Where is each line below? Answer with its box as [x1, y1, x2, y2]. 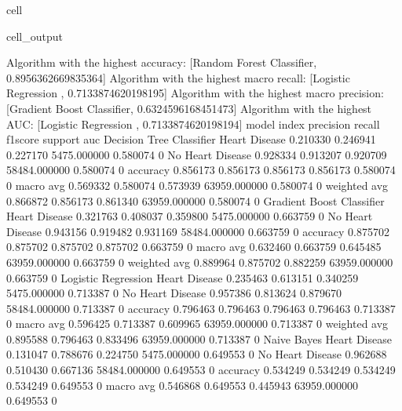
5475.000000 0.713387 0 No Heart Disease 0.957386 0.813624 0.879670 [6, 285, 342, 301]
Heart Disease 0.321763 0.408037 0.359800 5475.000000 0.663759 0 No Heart [6, 208, 373, 224]
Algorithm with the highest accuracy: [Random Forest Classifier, [6, 54, 317, 71]
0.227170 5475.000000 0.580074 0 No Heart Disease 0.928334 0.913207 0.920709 [6, 146, 387, 162]
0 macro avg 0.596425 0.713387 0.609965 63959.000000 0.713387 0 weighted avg [6, 315, 389, 332]
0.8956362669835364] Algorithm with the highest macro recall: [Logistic [6, 69, 350, 85]
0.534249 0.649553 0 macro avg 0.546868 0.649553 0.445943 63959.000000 [6, 376, 359, 393]
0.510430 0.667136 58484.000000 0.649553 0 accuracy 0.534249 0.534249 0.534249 [6, 362, 396, 378]
